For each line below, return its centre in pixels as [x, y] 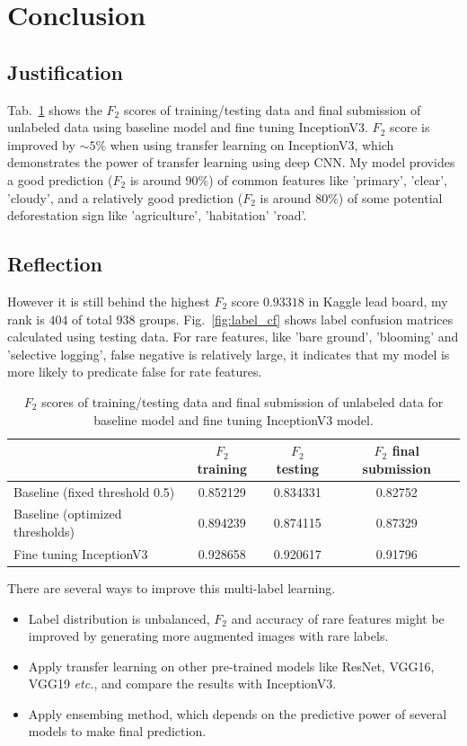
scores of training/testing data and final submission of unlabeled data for [242, 401]
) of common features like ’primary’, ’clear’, [328, 179]
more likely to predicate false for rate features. [135, 372]
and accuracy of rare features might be [338, 618]
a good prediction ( [60, 179]
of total [92, 319]
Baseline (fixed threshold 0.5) [94, 491]
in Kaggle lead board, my [378, 301]
